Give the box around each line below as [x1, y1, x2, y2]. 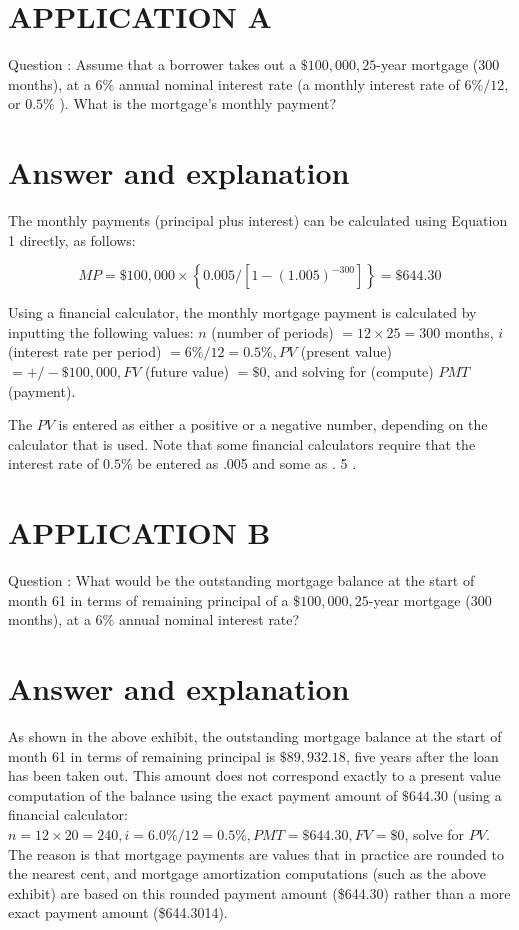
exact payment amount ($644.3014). [8, 902, 228, 923]
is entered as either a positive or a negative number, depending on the [58, 414, 488, 435]
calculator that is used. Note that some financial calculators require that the [8, 433, 476, 454]
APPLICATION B [8, 512, 271, 553]
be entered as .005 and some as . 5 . [137, 453, 357, 474]
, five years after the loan [345, 745, 499, 766]
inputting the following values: [8, 321, 194, 342]
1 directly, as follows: [8, 229, 136, 250]
